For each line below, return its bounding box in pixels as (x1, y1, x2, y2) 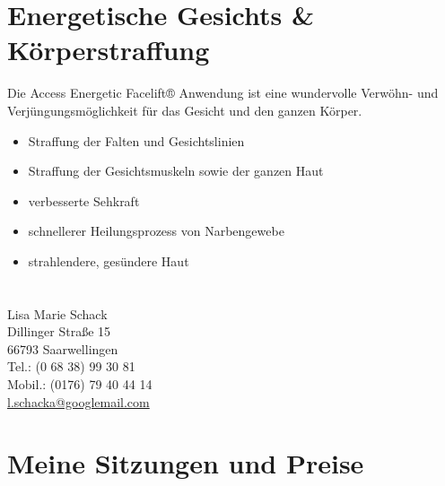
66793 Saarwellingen (7, 339, 118, 358)
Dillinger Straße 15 (7, 322, 111, 341)
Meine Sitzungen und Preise (7, 445, 364, 482)
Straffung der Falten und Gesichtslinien (28, 131, 245, 150)
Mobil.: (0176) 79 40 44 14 (7, 375, 153, 394)
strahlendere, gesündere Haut (28, 251, 189, 270)
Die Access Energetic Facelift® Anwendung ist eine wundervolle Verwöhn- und (7, 83, 439, 102)
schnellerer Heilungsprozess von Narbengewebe (28, 221, 284, 240)
